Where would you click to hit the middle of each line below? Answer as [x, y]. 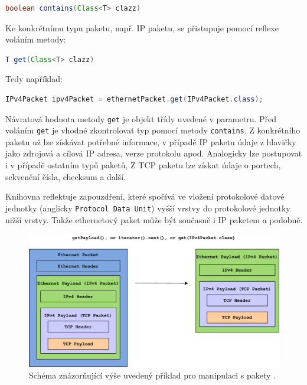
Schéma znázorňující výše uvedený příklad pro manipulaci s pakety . [152, 375]
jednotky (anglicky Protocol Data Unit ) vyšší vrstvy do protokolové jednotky [148, 208]
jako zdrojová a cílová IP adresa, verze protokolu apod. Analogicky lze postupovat [154, 153]
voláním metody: [36, 39]
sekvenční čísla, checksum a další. [66, 176]
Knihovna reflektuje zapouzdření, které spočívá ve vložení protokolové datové [145, 196]
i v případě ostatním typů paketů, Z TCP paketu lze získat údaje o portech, [143, 165]
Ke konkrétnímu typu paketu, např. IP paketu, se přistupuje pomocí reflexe [142, 27]
